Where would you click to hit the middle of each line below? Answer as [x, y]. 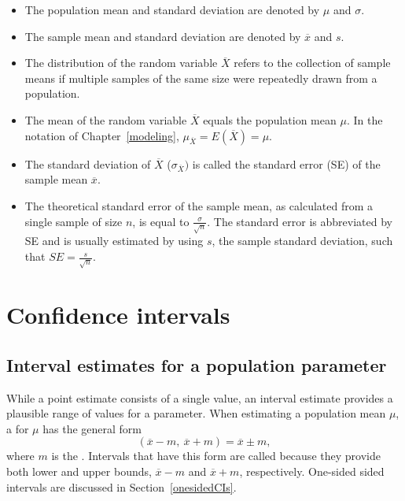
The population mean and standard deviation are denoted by [172, 9]
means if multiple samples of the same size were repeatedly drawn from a [201, 78]
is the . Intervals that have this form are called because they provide [216, 456]
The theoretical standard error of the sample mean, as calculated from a [199, 205]
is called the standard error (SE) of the [286, 163]
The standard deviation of [88, 163]
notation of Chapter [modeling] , [102, 135]
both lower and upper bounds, [79, 471]
